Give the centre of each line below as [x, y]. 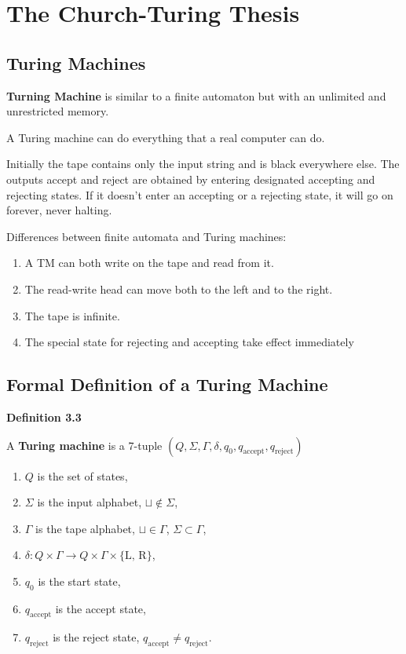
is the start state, [79, 581]
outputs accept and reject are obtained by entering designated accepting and [191, 179]
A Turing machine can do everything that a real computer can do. [166, 137]
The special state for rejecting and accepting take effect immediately [189, 342]
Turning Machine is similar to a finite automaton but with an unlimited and [196, 95]
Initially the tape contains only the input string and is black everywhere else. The [203, 164]
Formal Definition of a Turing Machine [167, 384]
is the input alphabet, [90, 502]
